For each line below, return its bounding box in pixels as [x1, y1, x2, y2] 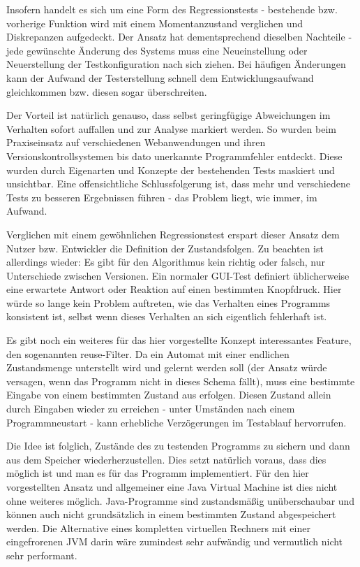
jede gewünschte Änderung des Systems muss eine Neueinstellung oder [6, 43, 308, 57]
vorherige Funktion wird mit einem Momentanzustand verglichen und [6, 15, 303, 30]
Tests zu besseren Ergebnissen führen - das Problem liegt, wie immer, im [6, 189, 317, 204]
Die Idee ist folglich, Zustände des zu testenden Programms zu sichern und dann [6, 438, 350, 453]
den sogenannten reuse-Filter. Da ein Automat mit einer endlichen [6, 346, 290, 361]
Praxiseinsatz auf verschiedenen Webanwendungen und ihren [6, 135, 266, 150]
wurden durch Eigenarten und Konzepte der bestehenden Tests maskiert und [6, 162, 335, 177]
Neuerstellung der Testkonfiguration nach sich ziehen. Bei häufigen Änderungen [6, 57, 346, 71]
